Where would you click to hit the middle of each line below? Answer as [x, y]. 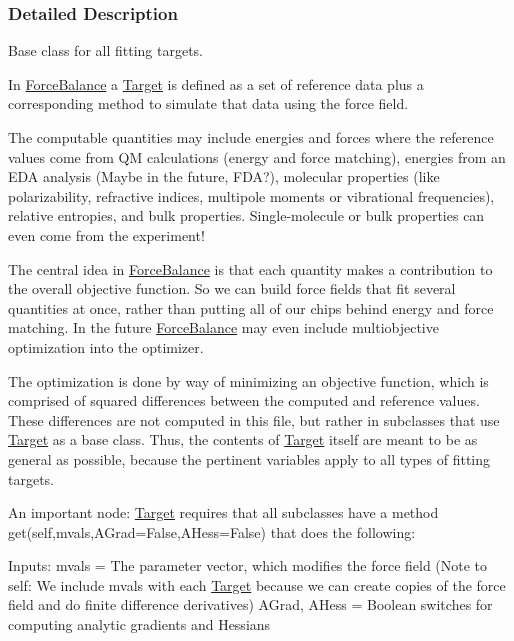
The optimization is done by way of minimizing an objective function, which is [248, 380]
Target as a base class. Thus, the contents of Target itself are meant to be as [243, 439]
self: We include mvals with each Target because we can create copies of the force [257, 584]
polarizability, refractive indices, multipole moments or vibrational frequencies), [251, 195]
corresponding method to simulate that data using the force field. [208, 103]
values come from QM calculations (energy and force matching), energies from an [257, 156]
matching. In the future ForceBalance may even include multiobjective [223, 327]
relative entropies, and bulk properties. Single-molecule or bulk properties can [246, 215]
